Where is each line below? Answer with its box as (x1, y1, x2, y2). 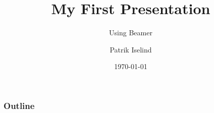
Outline (4, 99, 35, 111)
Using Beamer (109, 27, 152, 38)
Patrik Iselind (110, 44, 152, 54)
